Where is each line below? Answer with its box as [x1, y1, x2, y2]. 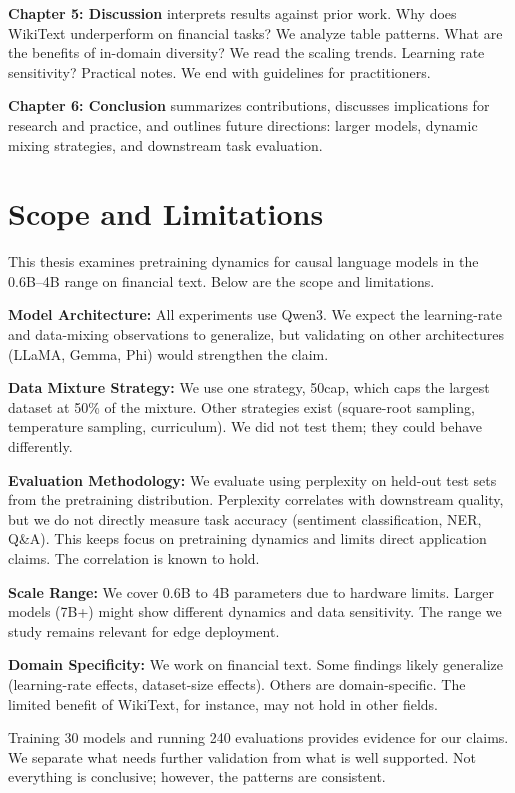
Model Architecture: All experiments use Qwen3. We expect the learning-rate [8, 304, 502, 325]
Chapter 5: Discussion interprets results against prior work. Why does [8, 3, 457, 23]
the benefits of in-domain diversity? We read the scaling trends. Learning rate [8, 42, 485, 63]
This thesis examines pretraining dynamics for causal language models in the [8, 251, 479, 272]
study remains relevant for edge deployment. [8, 620, 280, 641]
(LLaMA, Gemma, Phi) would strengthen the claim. [8, 343, 329, 364]
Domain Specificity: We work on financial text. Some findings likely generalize [8, 654, 504, 675]
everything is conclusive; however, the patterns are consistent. [8, 766, 386, 787]
